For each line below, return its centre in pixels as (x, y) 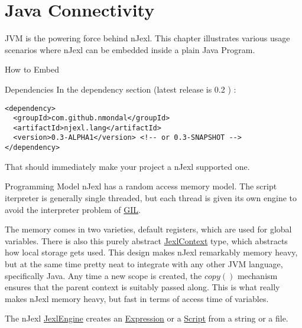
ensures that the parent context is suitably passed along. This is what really (142, 287)
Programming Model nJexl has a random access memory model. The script (141, 186)
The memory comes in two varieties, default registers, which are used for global (148, 229)
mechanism (257, 275)
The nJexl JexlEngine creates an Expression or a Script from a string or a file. (147, 318)
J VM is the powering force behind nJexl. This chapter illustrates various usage (147, 38)
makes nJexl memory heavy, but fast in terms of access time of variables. (137, 298)
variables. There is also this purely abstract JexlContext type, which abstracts (146, 240)
